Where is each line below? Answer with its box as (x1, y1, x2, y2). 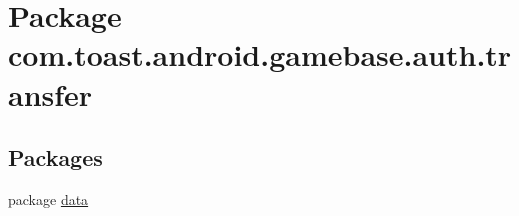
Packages (8, 142, 103, 173)
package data (8, 188, 89, 209)
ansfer (8, 73, 93, 114)
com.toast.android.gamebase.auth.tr (8, 34, 512, 75)
